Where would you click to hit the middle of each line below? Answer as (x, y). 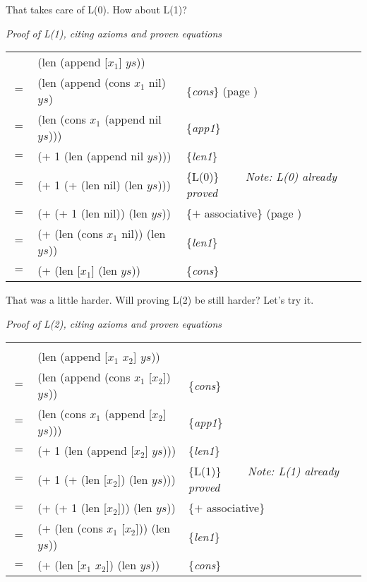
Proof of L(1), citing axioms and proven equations (114, 33)
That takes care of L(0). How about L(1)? (96, 9)
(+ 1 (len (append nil (91, 156)
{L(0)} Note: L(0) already (261, 177)
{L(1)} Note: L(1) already (264, 471)
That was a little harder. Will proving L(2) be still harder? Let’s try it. (160, 300)
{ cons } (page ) (222, 90)
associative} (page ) (253, 213)
